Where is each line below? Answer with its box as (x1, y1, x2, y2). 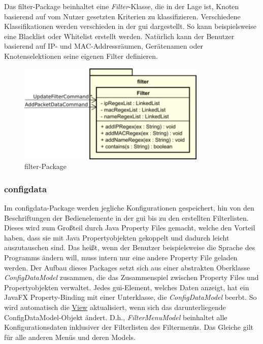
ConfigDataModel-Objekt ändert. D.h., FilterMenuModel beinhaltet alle (4, 312, 227, 322)
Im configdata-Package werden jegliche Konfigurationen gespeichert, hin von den (4, 202, 254, 213)
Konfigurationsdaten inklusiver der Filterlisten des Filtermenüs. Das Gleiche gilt (4, 322, 253, 332)
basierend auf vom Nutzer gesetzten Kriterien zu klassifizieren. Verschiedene (4, 11, 241, 21)
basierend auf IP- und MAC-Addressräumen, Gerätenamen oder (4, 41, 203, 51)
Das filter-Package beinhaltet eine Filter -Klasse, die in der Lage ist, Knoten (4, 1, 239, 11)
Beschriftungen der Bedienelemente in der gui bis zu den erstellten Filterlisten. (4, 212, 249, 223)
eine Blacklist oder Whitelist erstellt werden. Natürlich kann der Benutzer (4, 30, 235, 41)
